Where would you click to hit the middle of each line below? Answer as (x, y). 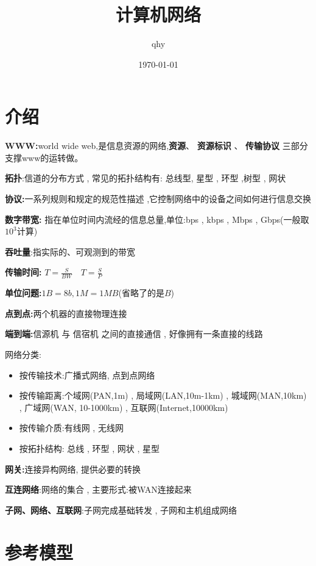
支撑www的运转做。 (44, 157)
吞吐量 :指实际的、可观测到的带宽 (70, 251)
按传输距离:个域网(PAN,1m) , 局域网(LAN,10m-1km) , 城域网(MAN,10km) (163, 395)
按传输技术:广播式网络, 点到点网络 (87, 375)
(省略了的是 (141, 293)
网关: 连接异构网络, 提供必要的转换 (73, 469)
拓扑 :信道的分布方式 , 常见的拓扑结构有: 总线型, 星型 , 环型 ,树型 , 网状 (146, 178)
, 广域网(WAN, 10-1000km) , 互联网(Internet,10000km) (124, 407)
